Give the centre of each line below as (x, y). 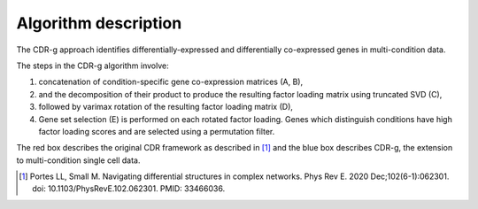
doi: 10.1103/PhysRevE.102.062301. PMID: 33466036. (129, 189)
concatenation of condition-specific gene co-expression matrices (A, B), (171, 82)
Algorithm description (99, 23)
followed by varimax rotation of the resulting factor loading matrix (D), (166, 107)
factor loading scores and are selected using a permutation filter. (157, 131)
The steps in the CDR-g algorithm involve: (93, 66)
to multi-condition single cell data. (78, 160)
